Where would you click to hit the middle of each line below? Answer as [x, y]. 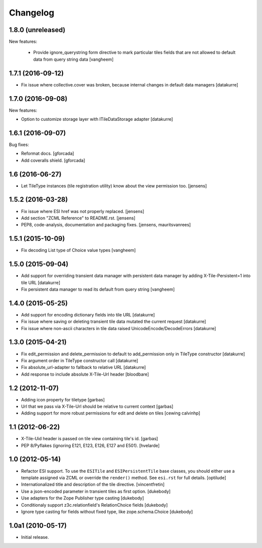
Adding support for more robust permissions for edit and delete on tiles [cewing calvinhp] [111, 413]
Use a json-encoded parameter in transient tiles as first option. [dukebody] [96, 491]
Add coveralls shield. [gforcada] [53, 160]
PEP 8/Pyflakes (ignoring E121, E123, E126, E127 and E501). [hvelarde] [90, 445]
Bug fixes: [19, 144]
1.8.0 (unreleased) [37, 30]
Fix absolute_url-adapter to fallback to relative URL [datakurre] [83, 367]
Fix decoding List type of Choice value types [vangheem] [78, 250]
